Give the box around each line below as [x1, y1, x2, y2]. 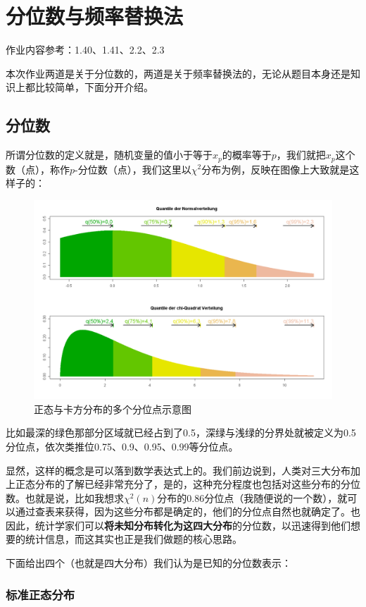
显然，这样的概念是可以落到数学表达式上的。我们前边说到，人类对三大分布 [6, 462, 351, 477]
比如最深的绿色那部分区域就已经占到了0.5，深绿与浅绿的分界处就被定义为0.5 [6, 425, 356, 440]
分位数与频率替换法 [6, 1, 184, 30]
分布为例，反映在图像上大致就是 [201, 161, 350, 176]
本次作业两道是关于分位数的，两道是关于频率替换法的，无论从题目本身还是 [6, 66, 351, 80]
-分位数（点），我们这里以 [75, 161, 191, 176]
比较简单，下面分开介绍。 [34, 80, 153, 94]
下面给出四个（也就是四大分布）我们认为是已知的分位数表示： [6, 556, 291, 570]
